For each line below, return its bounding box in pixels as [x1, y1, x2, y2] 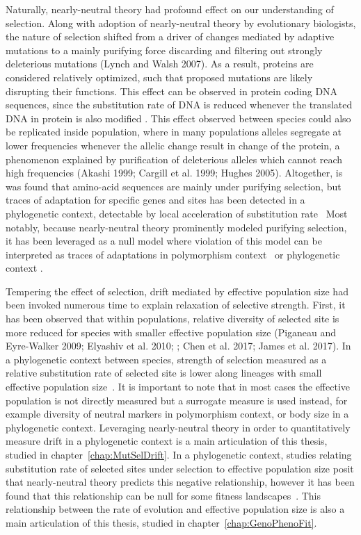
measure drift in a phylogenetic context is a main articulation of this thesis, [6, 434, 328, 448]
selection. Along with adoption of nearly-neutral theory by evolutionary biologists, [6, 15, 356, 30]
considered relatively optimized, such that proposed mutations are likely [6, 69, 313, 84]
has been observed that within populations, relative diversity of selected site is [6, 311, 339, 326]
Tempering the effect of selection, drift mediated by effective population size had [6, 283, 348, 298]
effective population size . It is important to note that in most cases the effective [6, 379, 351, 394]
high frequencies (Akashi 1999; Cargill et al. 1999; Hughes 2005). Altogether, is [6, 165, 343, 180]
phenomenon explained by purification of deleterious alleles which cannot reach [6, 151, 343, 166]
